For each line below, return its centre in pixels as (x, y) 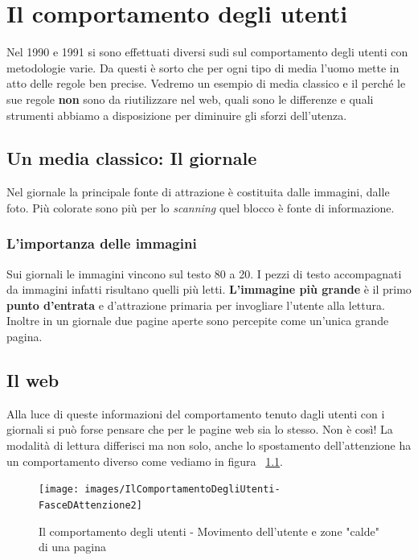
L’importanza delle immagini (102, 243)
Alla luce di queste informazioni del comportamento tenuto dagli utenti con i (196, 413)
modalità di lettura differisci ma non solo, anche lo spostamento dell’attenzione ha (209, 445)
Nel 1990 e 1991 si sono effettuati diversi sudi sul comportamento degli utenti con (207, 52)
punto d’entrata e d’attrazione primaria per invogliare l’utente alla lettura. (196, 305)
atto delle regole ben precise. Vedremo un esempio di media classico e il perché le (206, 83)
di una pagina (73, 547)
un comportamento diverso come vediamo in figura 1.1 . (145, 461)
